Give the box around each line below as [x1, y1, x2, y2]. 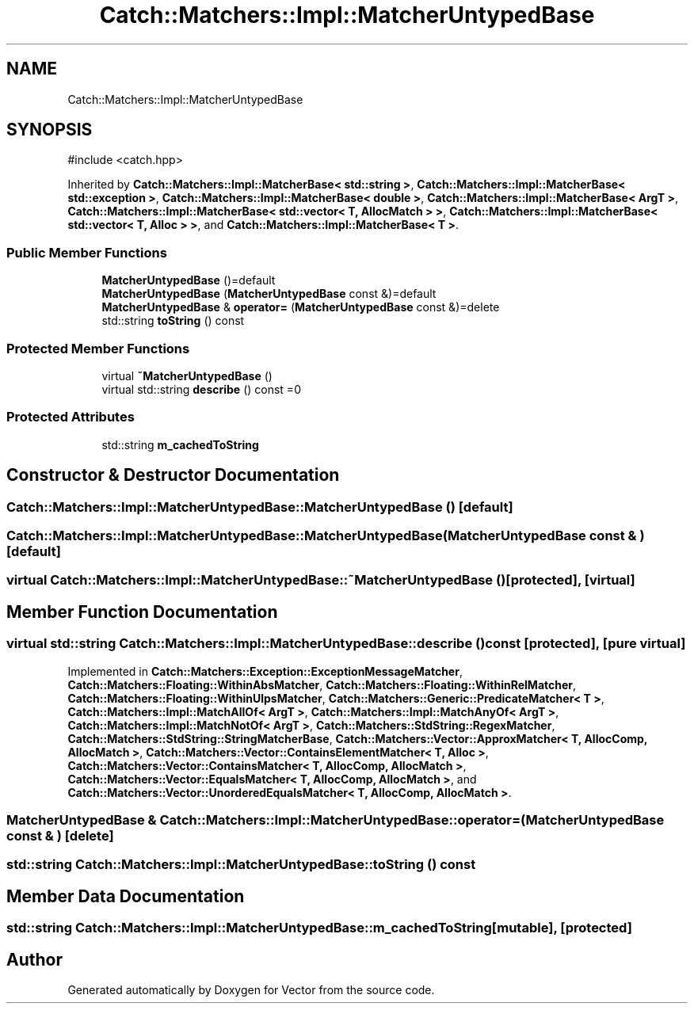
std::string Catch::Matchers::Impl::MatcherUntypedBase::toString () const [6, 856, 476, 873]
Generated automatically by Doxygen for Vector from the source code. [67, 982, 435, 997]
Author [6, 949, 63, 970]
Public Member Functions [6, 244, 167, 261]
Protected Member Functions [6, 340, 190, 356]
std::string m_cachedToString [101, 437, 259, 452]
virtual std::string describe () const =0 [101, 382, 301, 396]
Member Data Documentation [6, 886, 245, 906]
